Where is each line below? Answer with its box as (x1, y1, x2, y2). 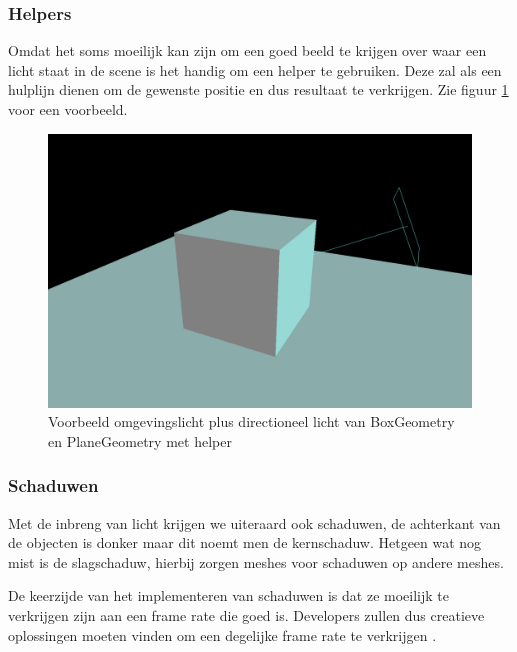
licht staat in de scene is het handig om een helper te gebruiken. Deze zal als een (8, 59, 502, 80)
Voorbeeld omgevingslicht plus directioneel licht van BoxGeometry (48, 411, 455, 432)
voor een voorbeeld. (8, 99, 128, 119)
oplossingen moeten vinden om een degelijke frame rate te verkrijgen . (8, 624, 437, 645)
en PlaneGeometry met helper (48, 430, 232, 451)
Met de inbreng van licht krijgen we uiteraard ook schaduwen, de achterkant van (8, 512, 501, 533)
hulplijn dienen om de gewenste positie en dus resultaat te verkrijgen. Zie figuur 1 (8, 79, 509, 100)
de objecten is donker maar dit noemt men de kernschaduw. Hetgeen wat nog (8, 532, 482, 553)
